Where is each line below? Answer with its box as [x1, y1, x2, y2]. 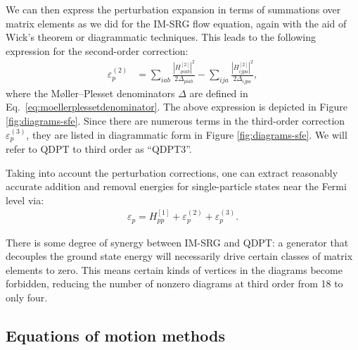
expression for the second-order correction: [6, 43, 188, 58]
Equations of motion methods [6, 324, 225, 346]
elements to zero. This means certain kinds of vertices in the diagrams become [6, 262, 343, 277]
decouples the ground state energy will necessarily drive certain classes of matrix [6, 249, 353, 263]
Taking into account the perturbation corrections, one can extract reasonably [6, 165, 338, 180]
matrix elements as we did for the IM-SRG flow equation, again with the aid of [6, 15, 347, 30]
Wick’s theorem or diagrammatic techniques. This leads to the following [6, 30, 317, 44]
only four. [6, 290, 48, 304]
